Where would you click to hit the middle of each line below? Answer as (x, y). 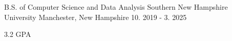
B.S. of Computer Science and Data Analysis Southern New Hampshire (116, 7)
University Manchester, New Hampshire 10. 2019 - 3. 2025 (96, 17)
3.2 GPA (18, 34)
